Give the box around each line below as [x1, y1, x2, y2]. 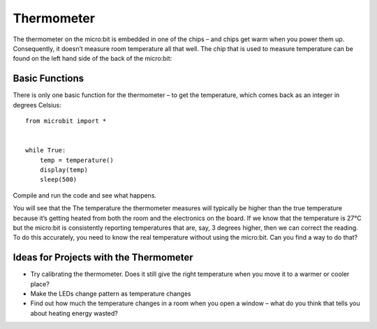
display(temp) [39, 166, 89, 174]
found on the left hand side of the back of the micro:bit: [13, 54, 172, 63]
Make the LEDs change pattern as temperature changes [30, 290, 191, 298]
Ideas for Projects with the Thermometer [13, 251, 193, 263]
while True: [25, 147, 66, 154]
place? [30, 279, 50, 288]
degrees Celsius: [13, 101, 62, 109]
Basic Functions [13, 73, 84, 85]
